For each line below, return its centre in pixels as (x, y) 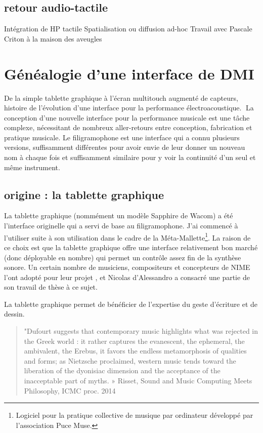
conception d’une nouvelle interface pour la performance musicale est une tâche (127, 117)
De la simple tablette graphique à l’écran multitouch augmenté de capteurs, (121, 97)
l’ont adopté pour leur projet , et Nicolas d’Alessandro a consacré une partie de (127, 277)
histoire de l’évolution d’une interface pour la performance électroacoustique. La (129, 108)
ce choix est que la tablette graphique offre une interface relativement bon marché (131, 247)
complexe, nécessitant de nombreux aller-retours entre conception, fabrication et (128, 127)
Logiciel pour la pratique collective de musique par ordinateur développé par (135, 415)
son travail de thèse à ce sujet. (51, 287)
